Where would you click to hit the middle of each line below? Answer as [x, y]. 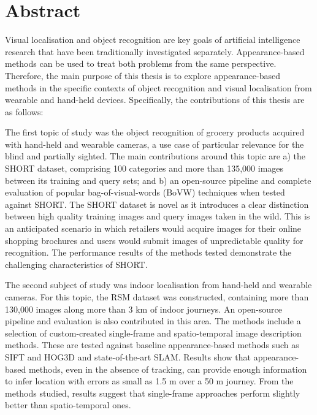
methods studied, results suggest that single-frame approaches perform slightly [153, 393]
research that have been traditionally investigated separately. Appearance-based [155, 51]
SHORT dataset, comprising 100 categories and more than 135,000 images [144, 168]
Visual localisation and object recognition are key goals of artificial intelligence [153, 40]
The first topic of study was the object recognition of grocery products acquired [155, 132]
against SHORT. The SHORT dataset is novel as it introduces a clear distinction [157, 204]
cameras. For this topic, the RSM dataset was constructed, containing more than [157, 297]
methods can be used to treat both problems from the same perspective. [141, 63]
